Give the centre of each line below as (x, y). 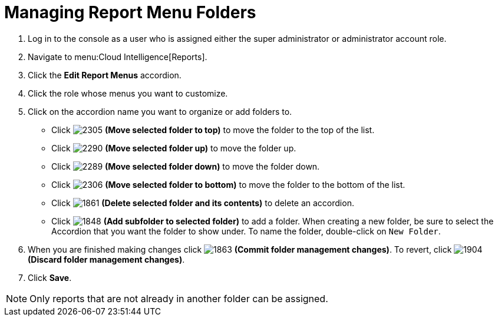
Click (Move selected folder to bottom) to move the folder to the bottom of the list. (228, 184)
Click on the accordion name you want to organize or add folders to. (160, 111)
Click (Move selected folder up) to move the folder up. (174, 148)
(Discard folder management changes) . (106, 259)
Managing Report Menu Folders (130, 12)
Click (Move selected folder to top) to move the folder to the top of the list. (213, 130)
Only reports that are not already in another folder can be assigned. (179, 298)
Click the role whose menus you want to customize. (128, 93)
